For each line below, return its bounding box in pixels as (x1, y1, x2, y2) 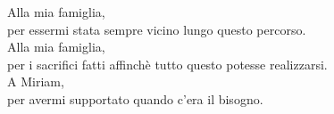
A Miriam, (7, 72, 64, 91)
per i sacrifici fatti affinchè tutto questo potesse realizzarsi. (7, 54, 328, 73)
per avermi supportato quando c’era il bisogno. (7, 89, 263, 108)
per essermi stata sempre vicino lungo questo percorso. (7, 20, 306, 38)
